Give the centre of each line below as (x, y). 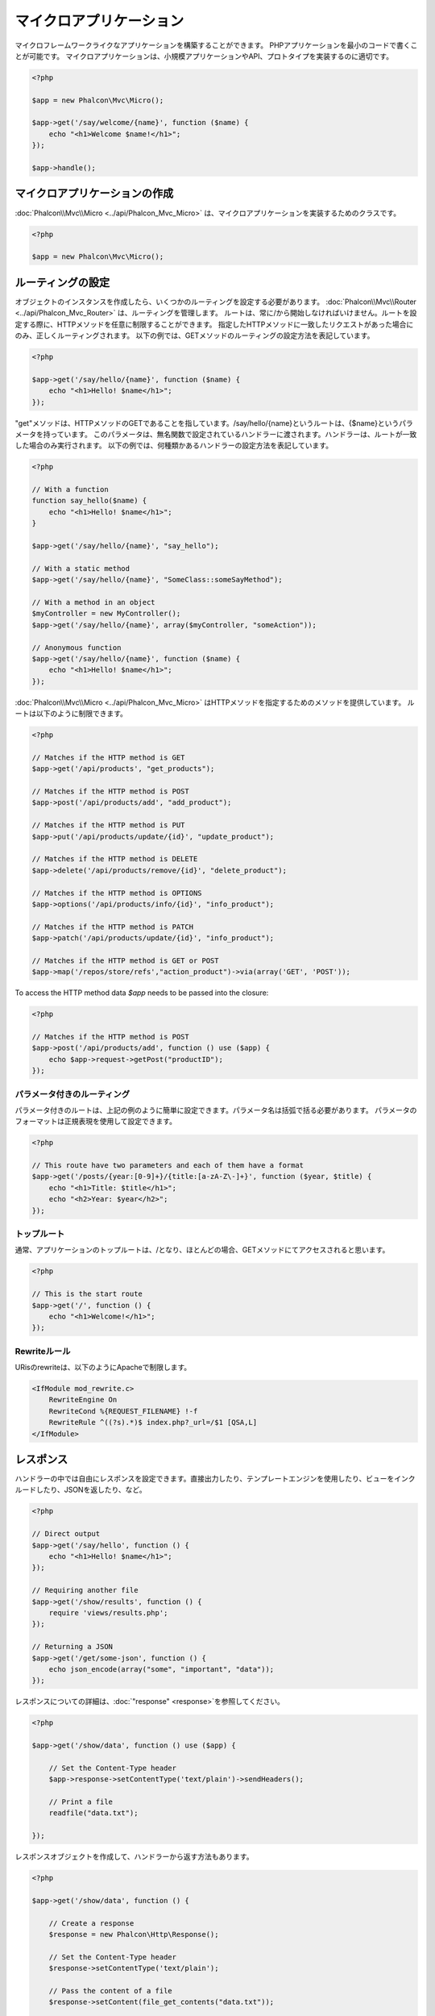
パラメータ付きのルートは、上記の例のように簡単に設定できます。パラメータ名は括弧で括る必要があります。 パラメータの (216, 1110)
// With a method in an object (94, 602)
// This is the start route (87, 1294)
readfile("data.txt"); (93, 1813)
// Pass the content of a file (110, 1991)
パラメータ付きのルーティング (72, 1094)
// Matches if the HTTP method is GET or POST (125, 960)
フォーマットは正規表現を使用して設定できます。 (96, 1122)
